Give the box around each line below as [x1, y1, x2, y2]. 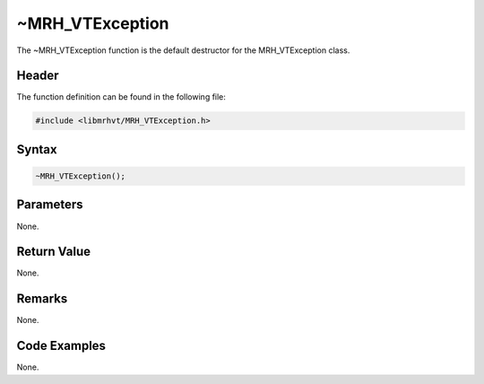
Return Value [16, 244, 91, 259]
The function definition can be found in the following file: [16, 92, 226, 102]
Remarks [16, 292, 68, 307]
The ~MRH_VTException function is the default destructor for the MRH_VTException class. [16, 45, 350, 56]
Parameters [16, 197, 83, 213]
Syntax [16, 142, 57, 157]
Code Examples [16, 338, 107, 353]
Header [16, 68, 59, 83]
